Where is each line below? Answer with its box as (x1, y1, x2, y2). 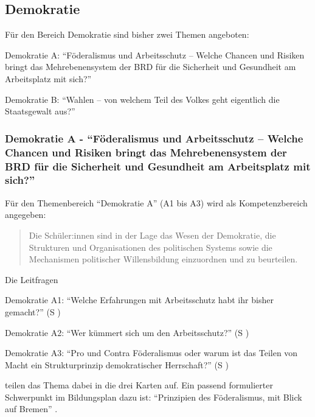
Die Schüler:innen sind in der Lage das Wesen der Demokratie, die (29, 228, 276, 241)
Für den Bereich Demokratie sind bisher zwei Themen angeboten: (5, 28, 249, 41)
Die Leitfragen (5, 273, 58, 286)
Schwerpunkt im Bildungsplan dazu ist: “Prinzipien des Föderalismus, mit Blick (5, 390, 302, 403)
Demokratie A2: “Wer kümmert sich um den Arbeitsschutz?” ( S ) (5, 326, 249, 338)
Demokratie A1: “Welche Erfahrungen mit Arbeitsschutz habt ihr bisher (5, 293, 274, 306)
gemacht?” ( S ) (5, 305, 61, 318)
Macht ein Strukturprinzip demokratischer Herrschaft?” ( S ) (5, 358, 229, 371)
